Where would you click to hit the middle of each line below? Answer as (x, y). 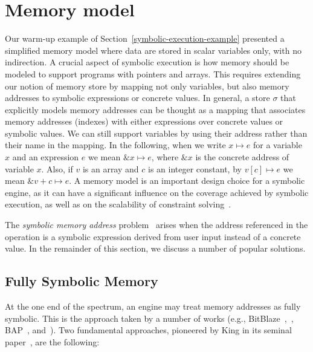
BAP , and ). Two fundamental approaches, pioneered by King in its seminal (148, 330)
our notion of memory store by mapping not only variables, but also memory (147, 86)
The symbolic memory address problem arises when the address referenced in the (156, 225)
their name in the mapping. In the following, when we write (115, 145)
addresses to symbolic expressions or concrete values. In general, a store (137, 98)
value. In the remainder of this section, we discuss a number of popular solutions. (155, 248)
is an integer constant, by (195, 168)
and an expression (46, 157)
